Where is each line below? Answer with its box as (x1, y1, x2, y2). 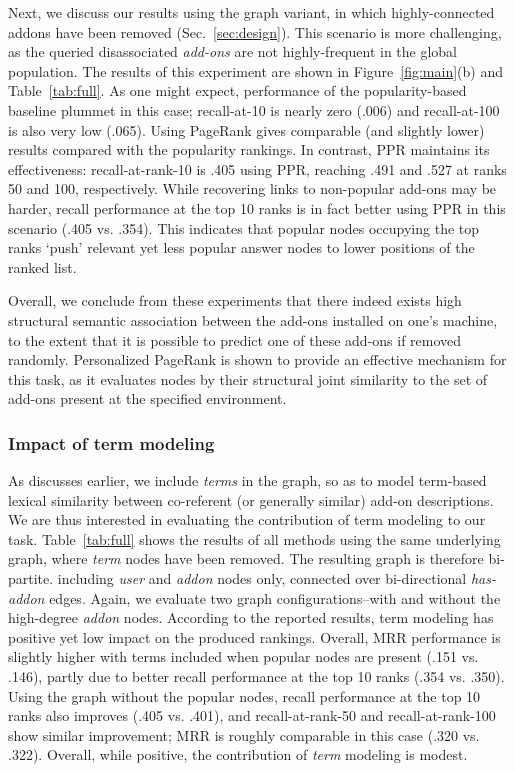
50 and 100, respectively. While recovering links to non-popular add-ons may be (8, 178, 497, 199)
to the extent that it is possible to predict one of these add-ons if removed (8, 329, 462, 350)
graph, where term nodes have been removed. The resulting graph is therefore (8, 548, 484, 569)
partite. (8, 568, 54, 589)
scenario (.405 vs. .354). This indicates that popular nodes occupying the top (8, 217, 480, 238)
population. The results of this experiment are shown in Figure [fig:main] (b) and (8, 60, 504, 81)
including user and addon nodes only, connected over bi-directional (57, 568, 467, 589)
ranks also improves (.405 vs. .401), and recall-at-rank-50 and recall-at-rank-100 (8, 705, 496, 726)
